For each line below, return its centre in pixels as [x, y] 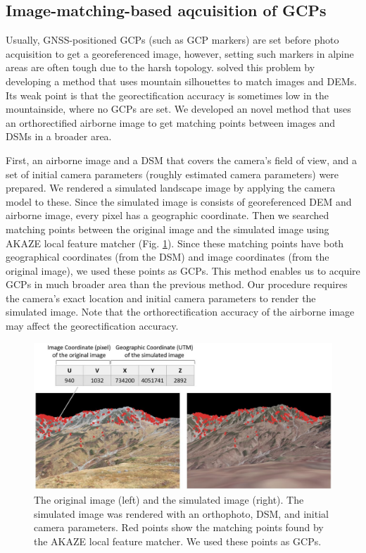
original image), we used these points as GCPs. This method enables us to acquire [183, 270]
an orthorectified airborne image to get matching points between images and [171, 122]
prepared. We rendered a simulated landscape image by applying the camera [171, 188]
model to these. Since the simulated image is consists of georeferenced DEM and [179, 201]
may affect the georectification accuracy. [92, 326]
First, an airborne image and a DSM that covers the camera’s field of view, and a [181, 160]
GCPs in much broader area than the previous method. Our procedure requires [177, 284]
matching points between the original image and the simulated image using [168, 229]
